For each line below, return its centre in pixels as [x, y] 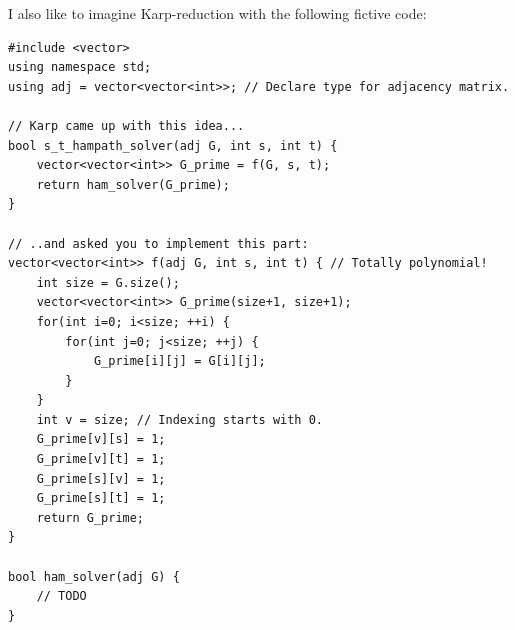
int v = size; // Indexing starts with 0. [179, 419]
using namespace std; [80, 67]
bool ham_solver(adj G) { [94, 576]
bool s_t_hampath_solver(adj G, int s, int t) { [173, 145]
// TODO [61, 596]
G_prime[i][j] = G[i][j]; [179, 361]
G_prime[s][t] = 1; [101, 498]
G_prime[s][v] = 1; [101, 478]
